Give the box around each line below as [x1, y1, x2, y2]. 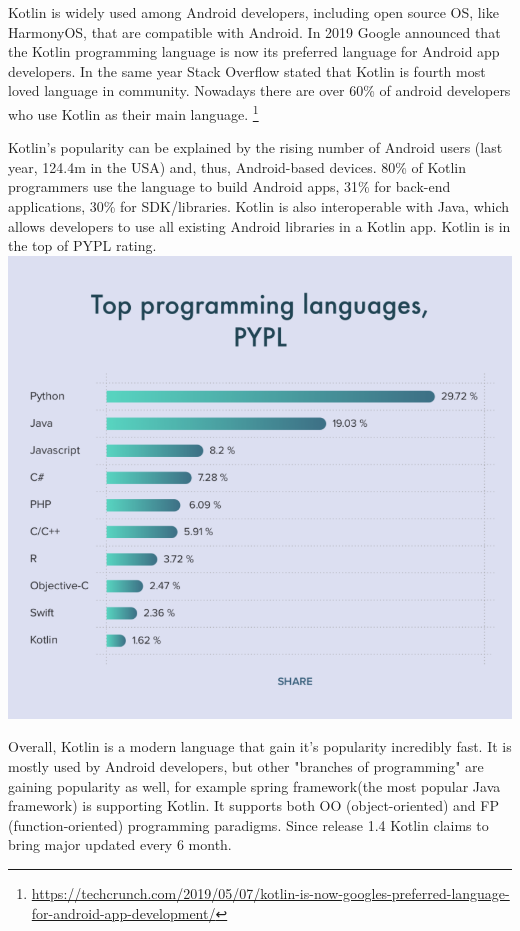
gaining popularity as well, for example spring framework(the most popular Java [8, 775, 501, 796]
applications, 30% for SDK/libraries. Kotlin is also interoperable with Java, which [8, 196, 510, 216]
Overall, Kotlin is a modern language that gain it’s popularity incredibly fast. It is [8, 736, 512, 757]
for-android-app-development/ [31, 902, 216, 923]
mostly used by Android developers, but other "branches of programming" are [8, 756, 484, 777]
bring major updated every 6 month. [8, 834, 232, 855]
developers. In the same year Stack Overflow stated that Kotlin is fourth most [8, 60, 486, 81]
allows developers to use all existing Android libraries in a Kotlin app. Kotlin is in [8, 215, 511, 236]
